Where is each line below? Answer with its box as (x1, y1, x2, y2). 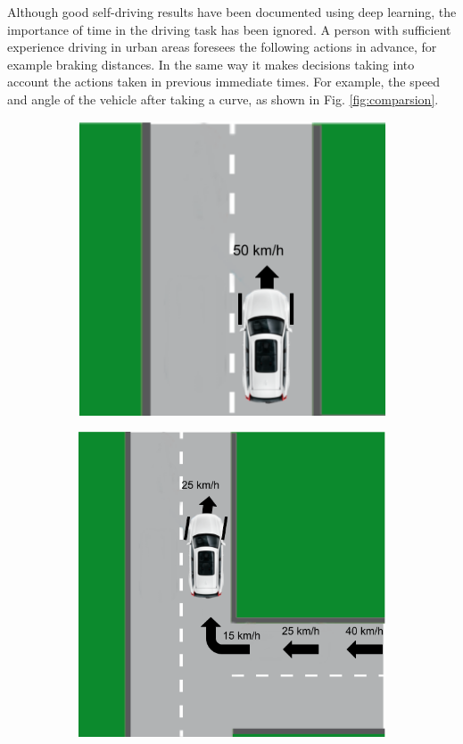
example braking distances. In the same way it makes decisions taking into (7, 54, 415, 73)
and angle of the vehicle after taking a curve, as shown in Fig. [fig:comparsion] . (7, 89, 439, 108)
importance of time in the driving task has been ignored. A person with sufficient (7, 20, 451, 38)
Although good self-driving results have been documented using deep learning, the (7, 3, 457, 21)
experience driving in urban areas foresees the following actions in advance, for (7, 37, 437, 56)
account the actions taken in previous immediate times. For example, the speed (7, 72, 441, 91)
